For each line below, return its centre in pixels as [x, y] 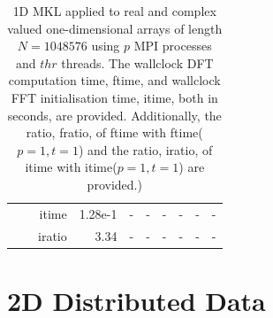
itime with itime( [71, 167]
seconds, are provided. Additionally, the [114, 115]
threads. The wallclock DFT [137, 62]
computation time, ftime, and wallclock [114, 80]
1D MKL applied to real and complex [114, 11]
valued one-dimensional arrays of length [115, 28]
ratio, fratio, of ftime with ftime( [114, 132]
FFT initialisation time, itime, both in [114, 97]
